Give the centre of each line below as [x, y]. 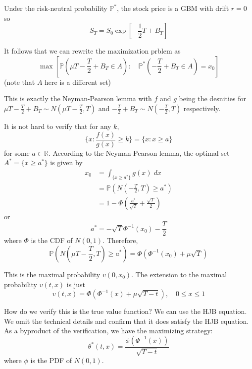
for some [17, 153]
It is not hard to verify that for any [58, 126]
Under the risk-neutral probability [56, 8]
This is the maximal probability [52, 274]
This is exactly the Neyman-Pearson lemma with [78, 98]
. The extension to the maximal [179, 274]
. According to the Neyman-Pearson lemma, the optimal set [139, 153]
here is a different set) [78, 82]
